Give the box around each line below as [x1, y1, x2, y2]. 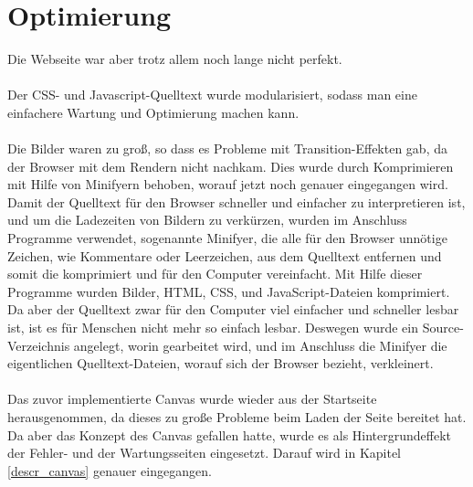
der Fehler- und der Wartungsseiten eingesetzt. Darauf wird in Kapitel [7, 443, 402, 462]
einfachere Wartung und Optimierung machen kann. [7, 102, 300, 122]
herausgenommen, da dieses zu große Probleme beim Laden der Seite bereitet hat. [7, 408, 467, 426]
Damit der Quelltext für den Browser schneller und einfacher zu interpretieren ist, [7, 192, 466, 211]
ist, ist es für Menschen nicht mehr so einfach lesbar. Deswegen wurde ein [7, 318, 419, 337]
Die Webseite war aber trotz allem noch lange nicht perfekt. [7, 49, 342, 69]
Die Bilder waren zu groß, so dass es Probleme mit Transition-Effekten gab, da [7, 139, 447, 158]
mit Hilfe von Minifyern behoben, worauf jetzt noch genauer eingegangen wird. [7, 175, 448, 194]
